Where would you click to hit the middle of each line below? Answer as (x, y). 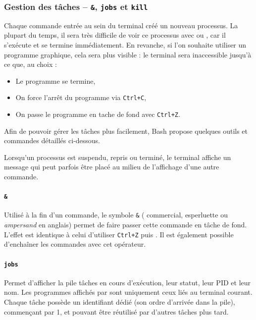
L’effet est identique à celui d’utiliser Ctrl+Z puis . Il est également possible (119, 234)
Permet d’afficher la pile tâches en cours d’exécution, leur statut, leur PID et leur (128, 282)
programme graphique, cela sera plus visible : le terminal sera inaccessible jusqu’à (128, 54)
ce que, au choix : (30, 64)
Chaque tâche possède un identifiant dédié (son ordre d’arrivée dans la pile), (120, 302)
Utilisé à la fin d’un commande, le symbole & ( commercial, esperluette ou (116, 215)
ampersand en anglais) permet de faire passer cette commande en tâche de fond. (126, 225)
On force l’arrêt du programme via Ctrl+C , (81, 97)
